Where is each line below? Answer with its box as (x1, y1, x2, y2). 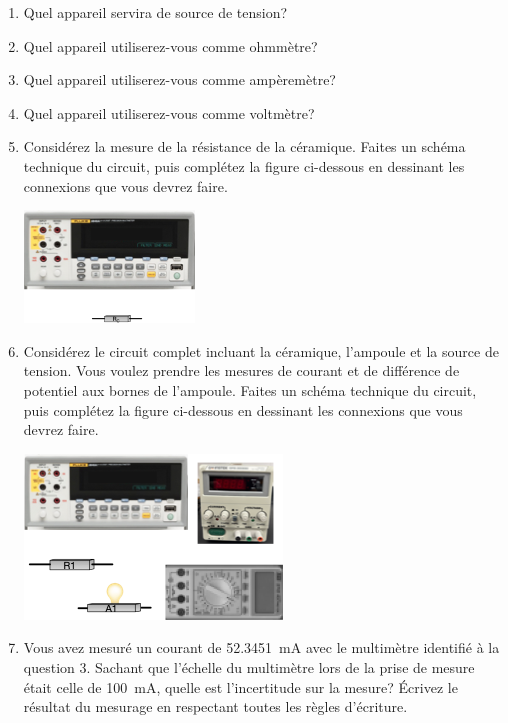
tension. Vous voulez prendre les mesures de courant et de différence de (23, 360, 460, 381)
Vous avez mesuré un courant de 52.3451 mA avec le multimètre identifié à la (23, 637, 500, 658)
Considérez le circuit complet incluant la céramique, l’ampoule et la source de (23, 340, 499, 361)
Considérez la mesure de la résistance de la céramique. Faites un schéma (23, 136, 466, 157)
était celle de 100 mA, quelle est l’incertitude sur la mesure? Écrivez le (23, 676, 458, 697)
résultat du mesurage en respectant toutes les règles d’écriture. (23, 696, 408, 717)
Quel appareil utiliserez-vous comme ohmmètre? (23, 35, 318, 56)
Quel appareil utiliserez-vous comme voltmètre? (23, 102, 315, 123)
